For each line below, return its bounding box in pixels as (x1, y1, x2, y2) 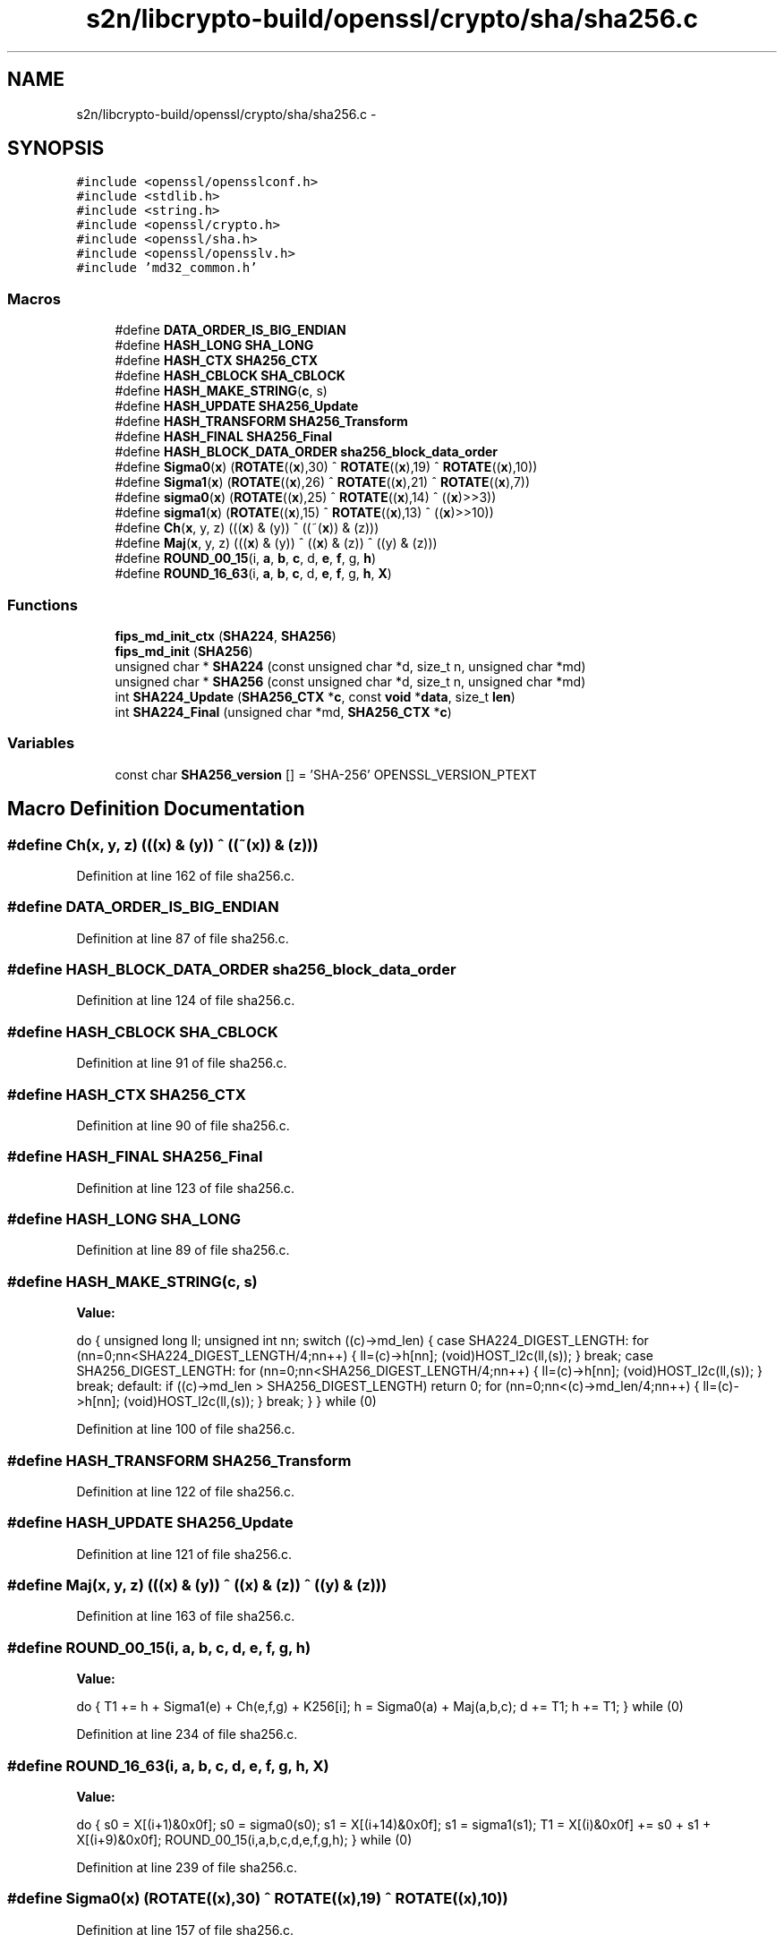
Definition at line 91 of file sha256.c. (76, 1055, 287, 1071)
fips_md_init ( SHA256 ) (115, 643, 253, 659)
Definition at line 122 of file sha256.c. (76, 1483, 294, 1499)
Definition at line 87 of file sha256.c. (76, 930, 289, 946)
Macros (7, 289, 61, 308)
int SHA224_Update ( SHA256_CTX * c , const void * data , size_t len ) (115, 688, 516, 704)
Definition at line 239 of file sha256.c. (76, 1859, 298, 1875)
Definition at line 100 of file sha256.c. (76, 1421, 295, 1437)
